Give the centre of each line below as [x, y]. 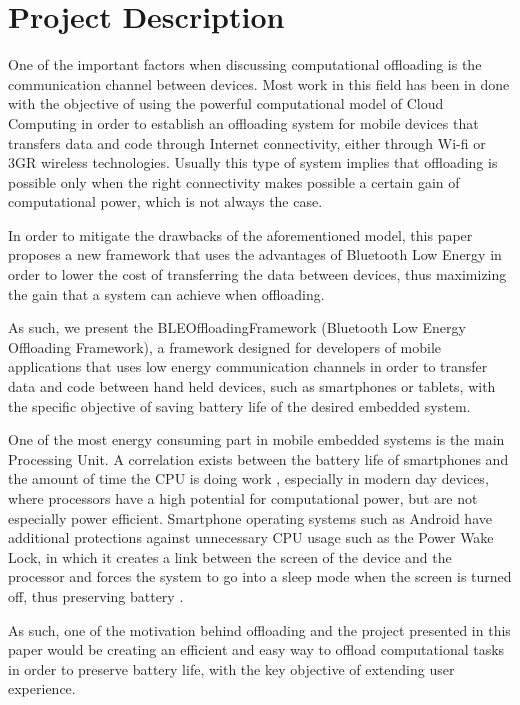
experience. [42, 688]
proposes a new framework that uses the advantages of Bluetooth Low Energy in [255, 254]
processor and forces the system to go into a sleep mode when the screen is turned [260, 576]
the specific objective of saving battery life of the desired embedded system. [239, 405]
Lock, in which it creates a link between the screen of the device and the [230, 556]
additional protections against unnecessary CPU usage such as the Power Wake [251, 537]
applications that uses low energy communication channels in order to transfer [248, 366]
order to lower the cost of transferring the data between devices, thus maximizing [257, 274]
